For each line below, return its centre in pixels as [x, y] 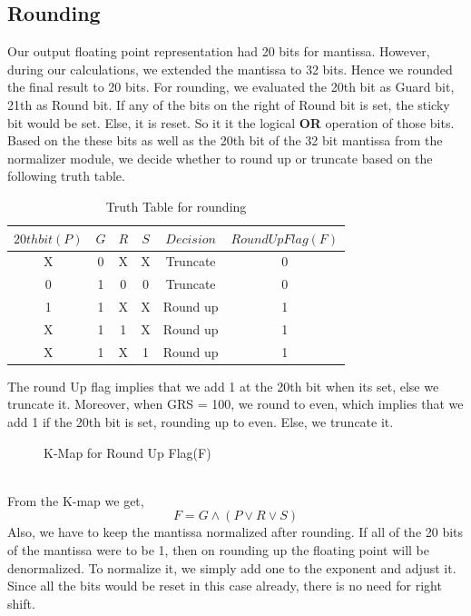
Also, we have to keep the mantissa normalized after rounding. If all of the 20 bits [235, 532]
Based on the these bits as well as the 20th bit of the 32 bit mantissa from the [225, 140]
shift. [21, 603]
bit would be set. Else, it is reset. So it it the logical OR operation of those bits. [231, 122]
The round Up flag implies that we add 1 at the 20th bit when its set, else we [223, 386]
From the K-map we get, [76, 500]
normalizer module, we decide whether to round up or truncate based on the [220, 158]
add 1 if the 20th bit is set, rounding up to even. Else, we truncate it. [201, 422]
